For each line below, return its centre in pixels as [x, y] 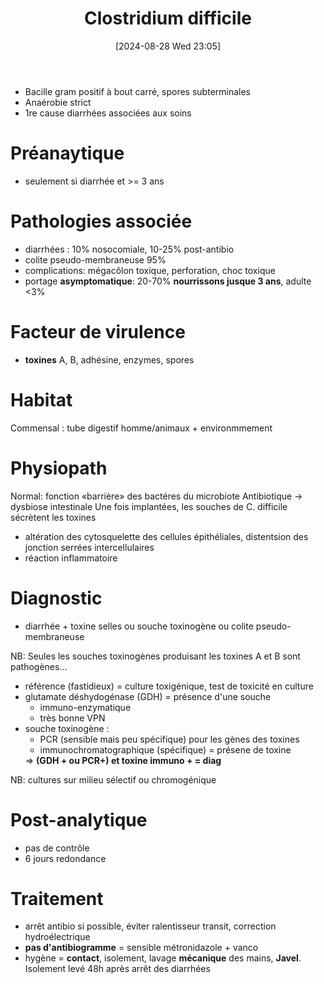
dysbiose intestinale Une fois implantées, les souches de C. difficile [149, 506]
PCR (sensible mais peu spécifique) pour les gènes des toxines [169, 739]
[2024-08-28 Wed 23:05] [168, 46]
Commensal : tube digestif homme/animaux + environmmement [141, 428]
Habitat [41, 399]
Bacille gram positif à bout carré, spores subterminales [138, 91]
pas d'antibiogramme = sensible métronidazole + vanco [141, 948]
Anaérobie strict [58, 102]
